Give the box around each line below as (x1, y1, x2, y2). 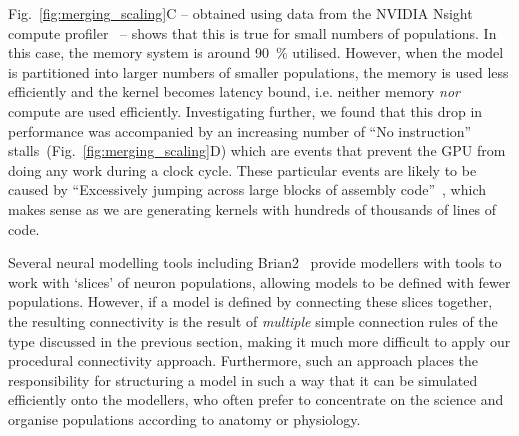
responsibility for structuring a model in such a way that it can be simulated (8, 369, 478, 390)
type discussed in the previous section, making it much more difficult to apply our (8, 330, 511, 351)
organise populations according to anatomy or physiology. (8, 408, 361, 429)
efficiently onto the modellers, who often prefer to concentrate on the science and (8, 389, 504, 410)
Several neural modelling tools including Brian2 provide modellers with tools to (8, 252, 502, 273)
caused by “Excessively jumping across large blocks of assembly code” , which (8, 179, 487, 200)
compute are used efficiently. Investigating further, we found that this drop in (8, 100, 483, 121)
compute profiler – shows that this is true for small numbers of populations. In (8, 22, 497, 43)
